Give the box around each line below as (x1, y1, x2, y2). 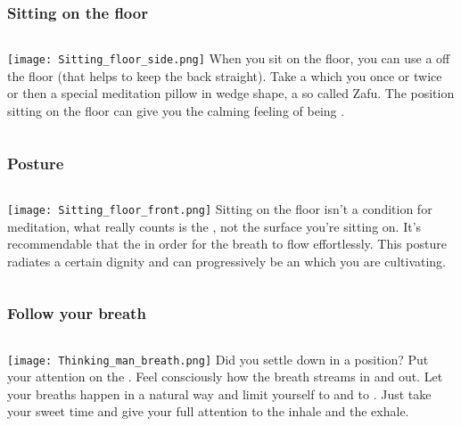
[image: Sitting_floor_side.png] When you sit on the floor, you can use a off (7, 49, 450, 68)
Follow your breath (7, 302, 146, 324)
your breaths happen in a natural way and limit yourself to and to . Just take (7, 384, 432, 403)
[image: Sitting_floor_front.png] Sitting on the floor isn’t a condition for (7, 199, 432, 217)
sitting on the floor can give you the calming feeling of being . (7, 102, 345, 120)
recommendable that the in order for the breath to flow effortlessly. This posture (7, 234, 447, 253)
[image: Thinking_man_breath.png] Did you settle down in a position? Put (7, 349, 429, 368)
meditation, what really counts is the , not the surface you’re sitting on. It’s (7, 217, 422, 235)
